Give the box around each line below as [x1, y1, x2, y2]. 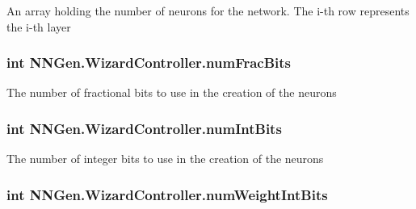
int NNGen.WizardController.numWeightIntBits [6, 184, 328, 204]
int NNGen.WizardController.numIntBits [6, 118, 282, 138]
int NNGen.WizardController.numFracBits [6, 52, 292, 73]
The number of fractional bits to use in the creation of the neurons [6, 84, 337, 101]
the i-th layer [6, 18, 71, 35]
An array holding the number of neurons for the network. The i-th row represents [6, 2, 410, 19]
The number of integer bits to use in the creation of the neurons [6, 150, 324, 167]
